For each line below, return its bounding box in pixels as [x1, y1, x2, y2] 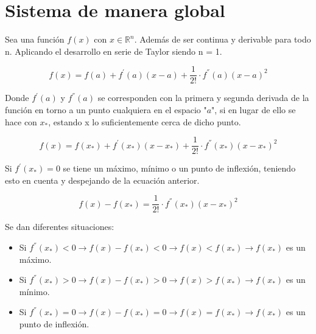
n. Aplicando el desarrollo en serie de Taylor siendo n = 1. [5, 44, 222, 57]
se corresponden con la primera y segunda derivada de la [97, 91, 309, 104]
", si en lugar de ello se [211, 103, 296, 116]
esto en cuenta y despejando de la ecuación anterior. [5, 173, 200, 186]
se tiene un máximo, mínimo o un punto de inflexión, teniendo [63, 162, 296, 175]
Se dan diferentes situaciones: [5, 220, 114, 233]
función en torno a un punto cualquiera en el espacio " [5, 103, 207, 116]
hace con [5, 115, 37, 128]
